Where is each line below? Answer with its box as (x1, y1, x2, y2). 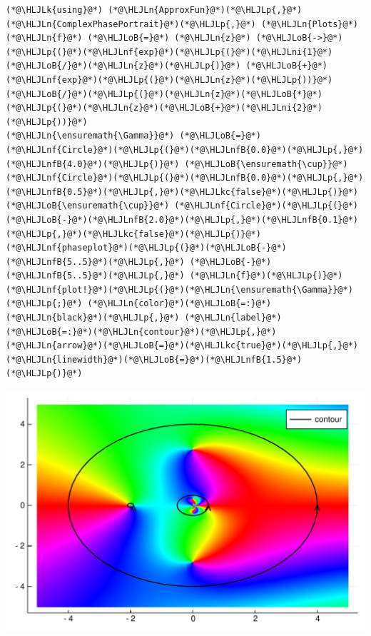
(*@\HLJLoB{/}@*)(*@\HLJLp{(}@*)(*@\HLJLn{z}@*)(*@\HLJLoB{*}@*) (6, 89, 322, 99)
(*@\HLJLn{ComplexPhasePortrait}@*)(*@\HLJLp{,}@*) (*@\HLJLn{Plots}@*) (6, 19, 358, 29)
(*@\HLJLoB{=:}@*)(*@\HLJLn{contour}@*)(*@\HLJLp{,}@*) (6, 326, 277, 337)
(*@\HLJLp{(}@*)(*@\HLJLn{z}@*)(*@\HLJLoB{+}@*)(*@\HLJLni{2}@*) (6, 103, 322, 113)
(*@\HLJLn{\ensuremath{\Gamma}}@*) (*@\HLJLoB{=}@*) (6, 131, 261, 141)
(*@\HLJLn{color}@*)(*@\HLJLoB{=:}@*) (87, 298, 272, 309)
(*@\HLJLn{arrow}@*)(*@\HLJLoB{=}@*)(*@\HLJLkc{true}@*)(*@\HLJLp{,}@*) (6, 340, 358, 351)
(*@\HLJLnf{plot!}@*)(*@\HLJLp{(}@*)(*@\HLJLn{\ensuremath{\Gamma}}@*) (6, 284, 353, 295)
